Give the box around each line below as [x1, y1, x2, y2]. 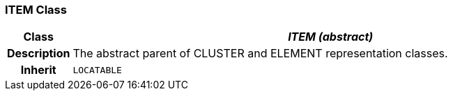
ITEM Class [5, 3, 67, 17]
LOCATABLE [72, 64, 122, 75]
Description [7, 46, 70, 61]
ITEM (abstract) [288, 30, 374, 44]
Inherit [20, 63, 56, 77]
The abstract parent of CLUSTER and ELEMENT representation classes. [72, 46, 448, 61]
